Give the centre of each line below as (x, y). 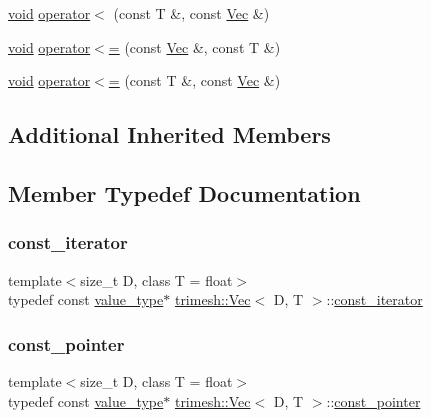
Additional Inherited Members (169, 134)
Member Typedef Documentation (184, 192)
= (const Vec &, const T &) (194, 46)
